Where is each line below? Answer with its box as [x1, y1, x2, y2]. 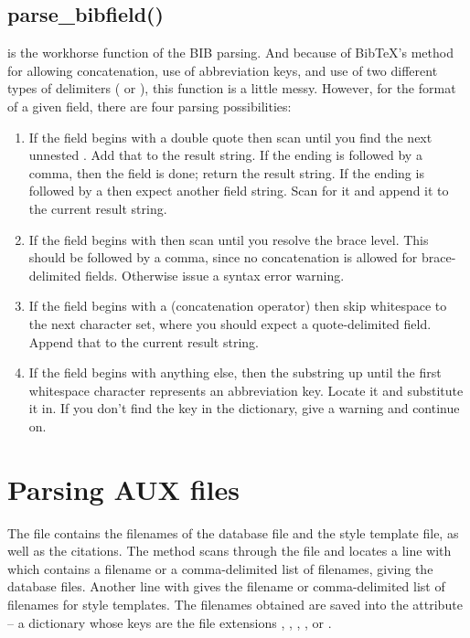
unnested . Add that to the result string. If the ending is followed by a [28, 145, 422, 165]
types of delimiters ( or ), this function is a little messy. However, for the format [7, 79, 456, 98]
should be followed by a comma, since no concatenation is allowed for [28, 248, 418, 267]
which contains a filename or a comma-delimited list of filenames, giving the [7, 558, 433, 578]
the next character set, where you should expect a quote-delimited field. [28, 314, 432, 333]
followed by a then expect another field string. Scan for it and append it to [28, 181, 449, 200]
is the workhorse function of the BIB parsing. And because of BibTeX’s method [7, 43, 454, 62]
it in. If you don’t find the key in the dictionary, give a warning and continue [28, 399, 460, 418]
